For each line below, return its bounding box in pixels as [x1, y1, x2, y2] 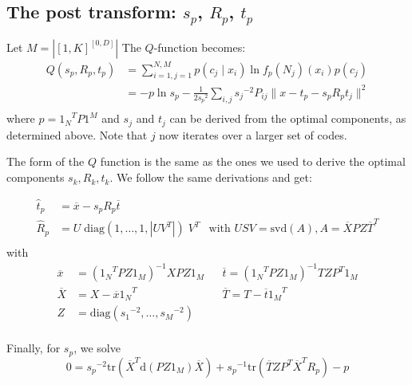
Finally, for [6, 340, 61, 356]
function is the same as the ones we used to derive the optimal [100, 153, 406, 170]
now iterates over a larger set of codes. [159, 126, 347, 143]
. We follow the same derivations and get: [109, 169, 312, 186]
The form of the [6, 153, 85, 170]
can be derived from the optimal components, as [169, 110, 406, 127]
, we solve [73, 340, 121, 356]
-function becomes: [153, 38, 246, 55]
